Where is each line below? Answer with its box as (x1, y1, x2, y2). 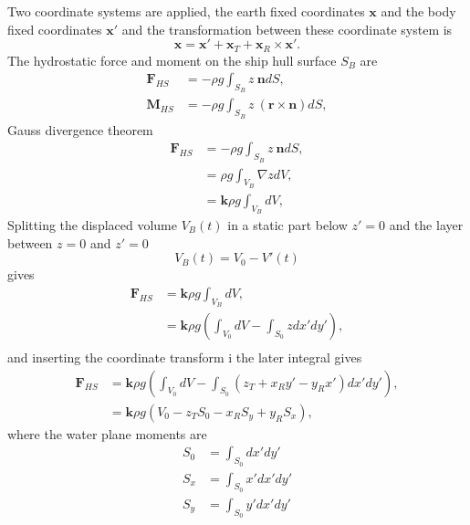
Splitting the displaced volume (7, 215, 177, 234)
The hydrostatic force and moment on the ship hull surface (7, 50, 337, 69)
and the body (381, 2, 456, 20)
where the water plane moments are (7, 424, 207, 443)
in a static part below (227, 215, 348, 234)
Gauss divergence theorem (7, 120, 153, 139)
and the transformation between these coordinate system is (121, 19, 453, 38)
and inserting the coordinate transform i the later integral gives (7, 348, 362, 367)
